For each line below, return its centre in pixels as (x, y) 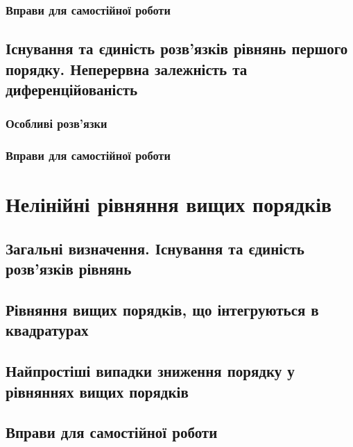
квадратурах (47, 330)
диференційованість (72, 89)
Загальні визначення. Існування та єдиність (155, 248)
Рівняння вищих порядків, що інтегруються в (162, 310)
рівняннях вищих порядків (97, 391)
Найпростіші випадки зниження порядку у (150, 371)
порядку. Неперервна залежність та (127, 68)
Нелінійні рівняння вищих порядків (169, 204)
